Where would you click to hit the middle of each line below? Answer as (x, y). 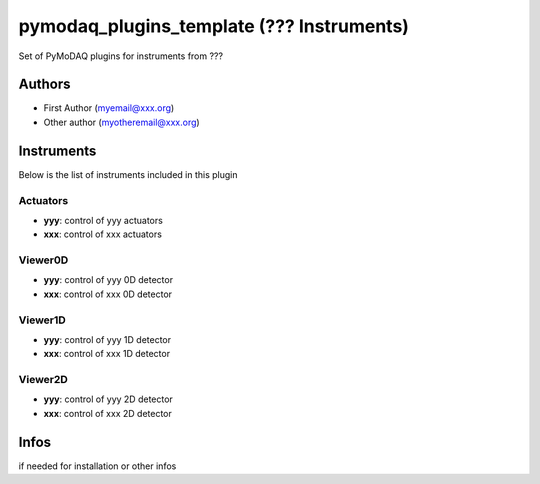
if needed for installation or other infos (97, 466)
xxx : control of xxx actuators (102, 234)
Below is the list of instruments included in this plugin (128, 174)
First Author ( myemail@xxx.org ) (109, 108)
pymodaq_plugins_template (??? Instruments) (214, 26)
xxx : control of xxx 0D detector (108, 294)
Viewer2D (43, 380)
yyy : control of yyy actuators (103, 220)
